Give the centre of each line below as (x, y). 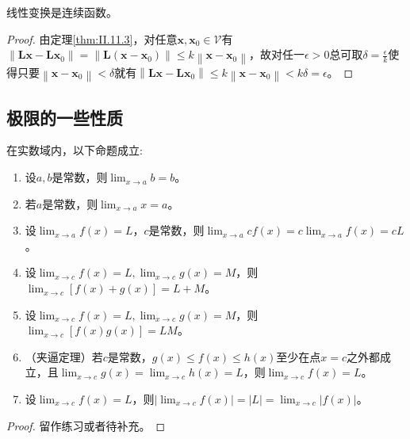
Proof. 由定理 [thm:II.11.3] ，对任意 (92, 38)
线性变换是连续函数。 (62, 12)
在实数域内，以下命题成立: (75, 150)
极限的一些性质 (65, 117)
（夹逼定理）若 (64, 356)
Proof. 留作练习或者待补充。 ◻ (86, 425)
